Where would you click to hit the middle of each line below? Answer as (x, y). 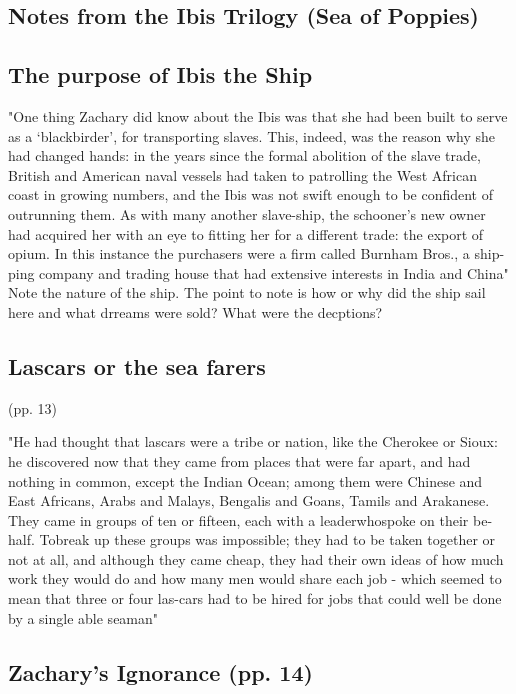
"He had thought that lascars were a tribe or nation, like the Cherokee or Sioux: (253, 441)
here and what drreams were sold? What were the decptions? (195, 311)
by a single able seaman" (83, 617)
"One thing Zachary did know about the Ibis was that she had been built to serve (258, 115)
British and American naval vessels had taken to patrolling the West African (242, 174)
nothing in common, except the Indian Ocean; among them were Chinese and (245, 480)
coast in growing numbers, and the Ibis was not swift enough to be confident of (251, 194)
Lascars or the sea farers (137, 365)
